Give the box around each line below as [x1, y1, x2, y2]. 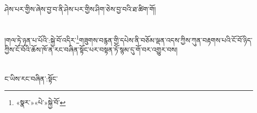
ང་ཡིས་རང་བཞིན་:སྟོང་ [4, 73, 58, 83]
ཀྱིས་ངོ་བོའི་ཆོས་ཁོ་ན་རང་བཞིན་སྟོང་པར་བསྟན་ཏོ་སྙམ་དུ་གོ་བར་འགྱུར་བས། [4, 44, 178, 55]
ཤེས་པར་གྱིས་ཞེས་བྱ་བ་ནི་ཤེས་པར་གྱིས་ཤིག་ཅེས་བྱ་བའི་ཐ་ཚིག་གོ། [4, 4, 156, 14]
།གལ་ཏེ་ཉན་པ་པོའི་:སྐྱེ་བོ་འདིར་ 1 [4, 33, 79, 45]
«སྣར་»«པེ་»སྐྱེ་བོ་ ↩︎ [16, 97, 66, 108]
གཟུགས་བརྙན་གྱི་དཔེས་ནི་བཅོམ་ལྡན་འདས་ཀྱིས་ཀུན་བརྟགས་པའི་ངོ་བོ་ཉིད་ [79, 35, 253, 45]
